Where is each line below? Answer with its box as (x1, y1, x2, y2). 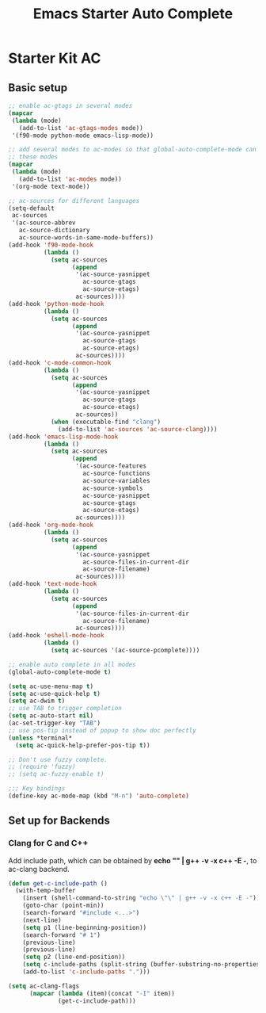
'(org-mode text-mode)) (11, 182, 90, 190)
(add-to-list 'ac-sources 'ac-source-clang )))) (58, 425, 218, 433)
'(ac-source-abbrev (11, 219, 77, 227)
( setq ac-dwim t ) (8, 697, 66, 705)
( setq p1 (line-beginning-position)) (22, 923, 147, 931)
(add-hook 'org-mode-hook (8, 521, 93, 529)
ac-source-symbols (82, 484, 144, 492)
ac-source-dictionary (18, 227, 90, 235)
